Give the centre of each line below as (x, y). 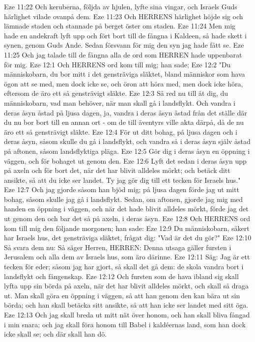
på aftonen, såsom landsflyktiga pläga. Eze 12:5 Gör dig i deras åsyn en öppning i (127, 151)
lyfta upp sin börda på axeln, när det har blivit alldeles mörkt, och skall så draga (126, 286)
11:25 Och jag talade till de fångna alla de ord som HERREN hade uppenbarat (123, 54)
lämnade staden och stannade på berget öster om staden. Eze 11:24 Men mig (120, 26)
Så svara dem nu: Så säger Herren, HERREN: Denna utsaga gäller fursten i (118, 247)
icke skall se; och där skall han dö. (56, 334)
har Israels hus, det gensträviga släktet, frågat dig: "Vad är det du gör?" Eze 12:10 (128, 238)
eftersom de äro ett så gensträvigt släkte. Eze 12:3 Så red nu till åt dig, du (116, 93)
